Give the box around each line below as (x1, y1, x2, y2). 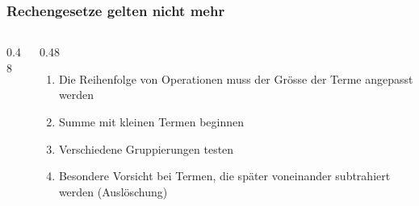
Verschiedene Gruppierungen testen (58, 140, 234, 157)
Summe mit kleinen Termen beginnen (58, 113, 245, 130)
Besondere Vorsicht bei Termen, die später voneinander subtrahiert (58, 167, 391, 184)
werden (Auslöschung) (58, 183, 168, 200)
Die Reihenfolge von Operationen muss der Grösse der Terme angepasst (58, 70, 413, 87)
